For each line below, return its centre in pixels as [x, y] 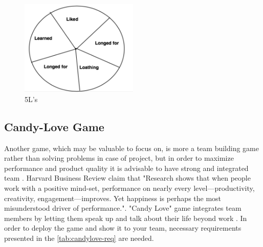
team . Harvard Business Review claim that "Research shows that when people [127, 178]
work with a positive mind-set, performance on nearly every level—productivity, [129, 188]
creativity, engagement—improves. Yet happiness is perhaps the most [113, 198]
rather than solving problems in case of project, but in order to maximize [119, 158]
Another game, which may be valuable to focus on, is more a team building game [131, 148]
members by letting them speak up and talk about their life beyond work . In [126, 218]
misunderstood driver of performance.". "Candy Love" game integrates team [123, 208]
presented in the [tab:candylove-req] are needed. [79, 238]
